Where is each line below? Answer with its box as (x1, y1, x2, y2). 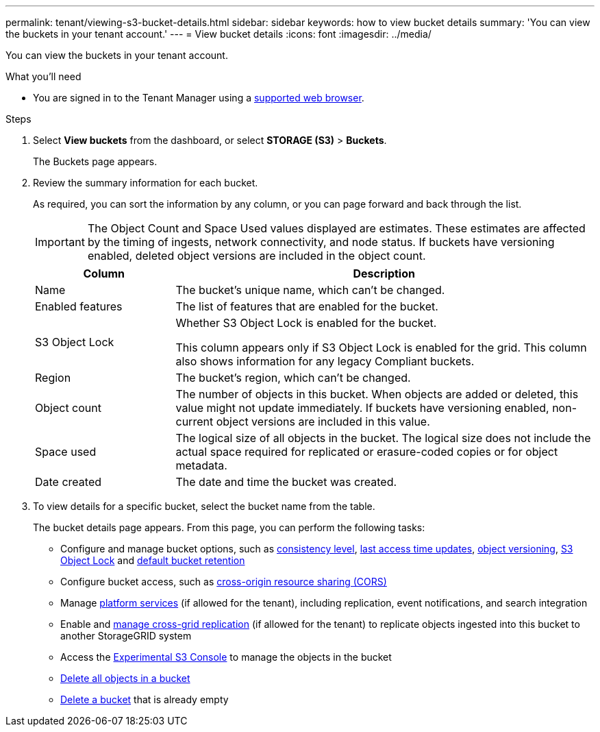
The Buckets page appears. (33, 156, 158, 167)
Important (35, 235, 85, 249)
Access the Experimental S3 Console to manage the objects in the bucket (60, 651, 392, 663)
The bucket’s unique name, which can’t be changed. (175, 283, 445, 297)
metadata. (175, 459, 227, 472)
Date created (35, 475, 102, 489)
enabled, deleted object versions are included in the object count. (87, 249, 426, 263)
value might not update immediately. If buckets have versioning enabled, (175, 401, 549, 415)
